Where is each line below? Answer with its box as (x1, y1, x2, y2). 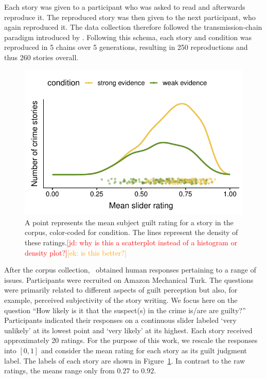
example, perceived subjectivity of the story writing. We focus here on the (4, 294, 238, 305)
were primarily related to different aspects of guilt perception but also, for (4, 284, 238, 295)
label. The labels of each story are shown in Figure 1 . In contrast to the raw (4, 355, 245, 366)
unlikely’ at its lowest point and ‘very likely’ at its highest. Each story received (4, 324, 253, 335)
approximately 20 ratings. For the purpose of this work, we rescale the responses (4, 335, 258, 346)
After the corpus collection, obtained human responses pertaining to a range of (4, 264, 256, 275)
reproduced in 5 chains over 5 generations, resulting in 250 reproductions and (4, 42, 248, 52)
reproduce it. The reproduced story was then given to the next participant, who (4, 11, 256, 22)
